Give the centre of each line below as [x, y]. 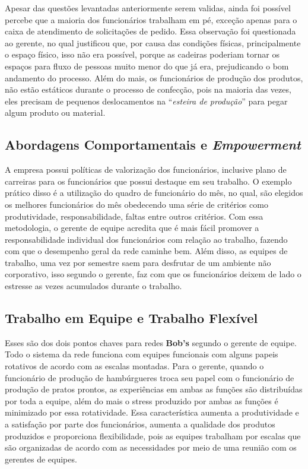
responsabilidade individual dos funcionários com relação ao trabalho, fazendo [146, 239]
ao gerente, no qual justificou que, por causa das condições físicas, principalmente [153, 42]
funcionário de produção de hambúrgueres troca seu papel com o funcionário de [150, 377]
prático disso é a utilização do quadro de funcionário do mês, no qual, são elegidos [154, 193]
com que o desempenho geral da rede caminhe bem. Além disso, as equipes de [146, 251]
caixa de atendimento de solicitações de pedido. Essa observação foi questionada [150, 31]
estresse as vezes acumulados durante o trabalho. [93, 286]
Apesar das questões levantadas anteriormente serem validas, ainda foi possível [148, 8]
